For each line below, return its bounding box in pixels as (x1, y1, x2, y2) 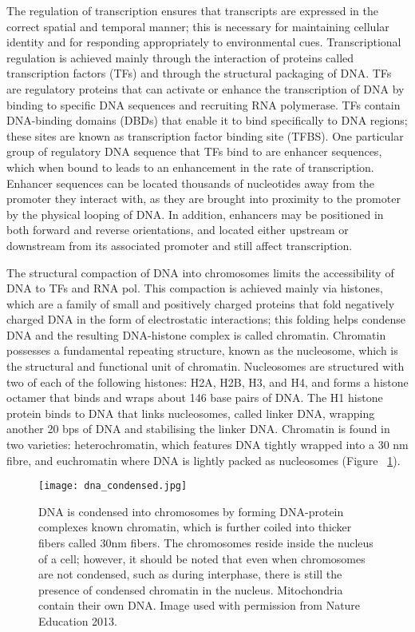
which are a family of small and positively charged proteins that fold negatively (6, 295, 395, 312)
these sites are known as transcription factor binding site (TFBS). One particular (6, 127, 404, 144)
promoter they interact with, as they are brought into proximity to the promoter (6, 190, 401, 207)
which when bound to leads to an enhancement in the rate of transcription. (6, 158, 374, 175)
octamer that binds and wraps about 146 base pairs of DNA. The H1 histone (6, 389, 383, 406)
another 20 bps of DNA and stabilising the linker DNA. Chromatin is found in (6, 420, 390, 437)
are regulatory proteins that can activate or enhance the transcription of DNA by (6, 80, 405, 97)
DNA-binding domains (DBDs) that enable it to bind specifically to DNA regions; (6, 112, 408, 129)
